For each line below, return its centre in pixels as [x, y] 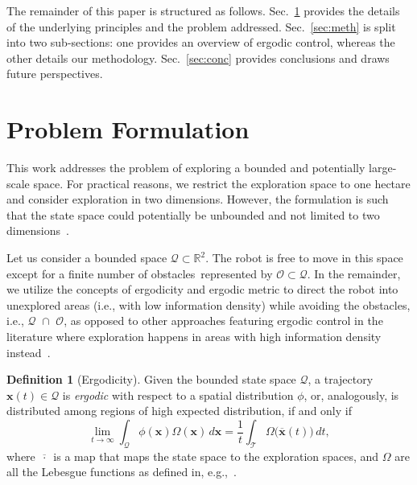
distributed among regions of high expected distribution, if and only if [179, 411]
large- [383, 168]
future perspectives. [55, 74]
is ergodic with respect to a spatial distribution [178, 395]
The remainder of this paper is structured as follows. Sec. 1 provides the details [203, 10]
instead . [29, 352]
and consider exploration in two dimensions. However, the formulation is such [198, 199]
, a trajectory [341, 379]
